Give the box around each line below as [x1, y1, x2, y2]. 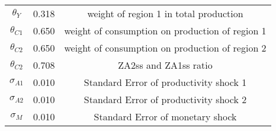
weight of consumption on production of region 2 [64, 41, 267, 55]
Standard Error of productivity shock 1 [84, 75, 247, 89]
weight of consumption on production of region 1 [64, 24, 267, 37]
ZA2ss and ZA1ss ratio [118, 58, 213, 72]
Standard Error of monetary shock [94, 110, 237, 123]
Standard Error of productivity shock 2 [84, 92, 247, 106]
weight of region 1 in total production [87, 7, 243, 20]
